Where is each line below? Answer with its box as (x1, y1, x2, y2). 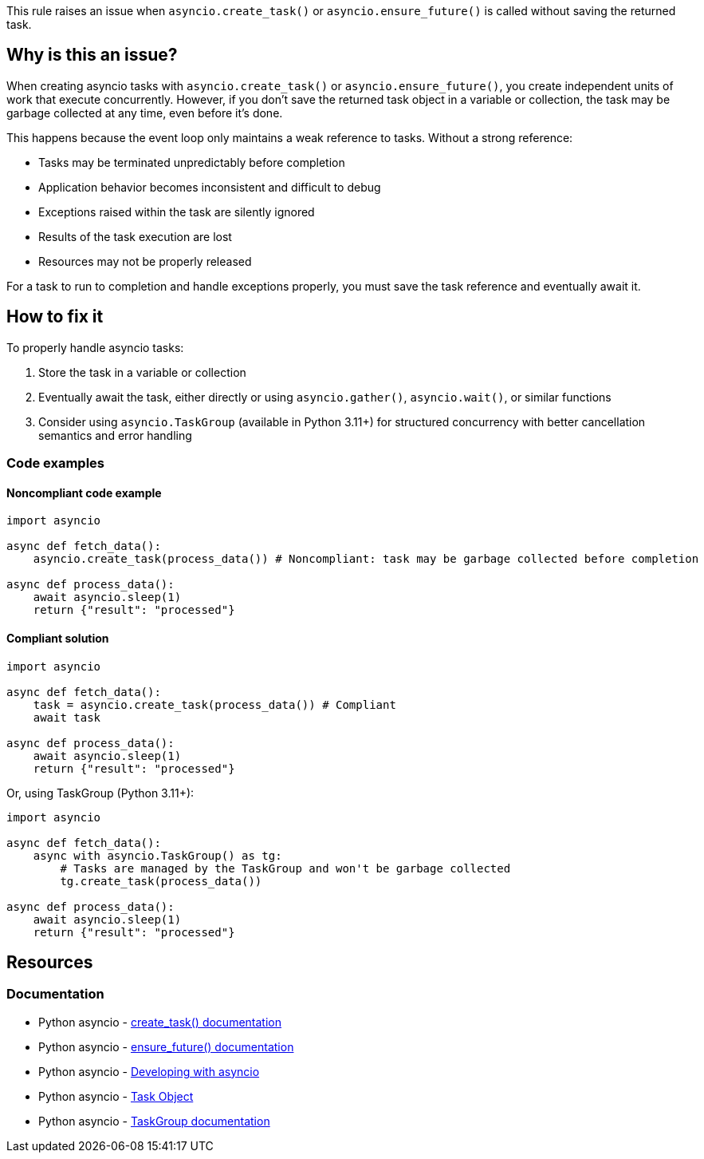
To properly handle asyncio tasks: (6, 340, 184, 354)
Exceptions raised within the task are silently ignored (38, 204, 315, 219)
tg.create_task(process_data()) (60, 874, 262, 888)
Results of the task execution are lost (38, 229, 232, 243)
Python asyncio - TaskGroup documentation (38, 1114, 270, 1128)
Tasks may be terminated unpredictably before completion (38, 155, 345, 169)
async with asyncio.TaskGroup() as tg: (33, 848, 282, 862)
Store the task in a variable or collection (38, 365, 246, 379)
